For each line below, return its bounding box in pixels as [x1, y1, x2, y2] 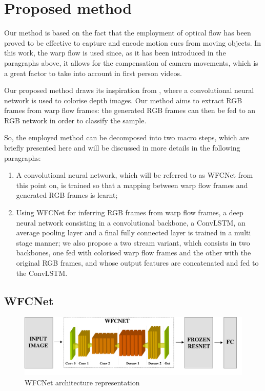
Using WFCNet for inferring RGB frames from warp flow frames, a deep [16, 207, 243, 218]
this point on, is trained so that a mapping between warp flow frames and [16, 179, 248, 190]
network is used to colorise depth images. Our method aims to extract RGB [4, 95, 242, 105]
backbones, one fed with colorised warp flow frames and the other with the [16, 247, 251, 258]
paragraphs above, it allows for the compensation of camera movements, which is [4, 57, 258, 68]
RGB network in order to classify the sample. [4, 115, 147, 125]
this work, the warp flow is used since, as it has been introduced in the [4, 47, 226, 58]
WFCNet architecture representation [25, 377, 140, 387]
